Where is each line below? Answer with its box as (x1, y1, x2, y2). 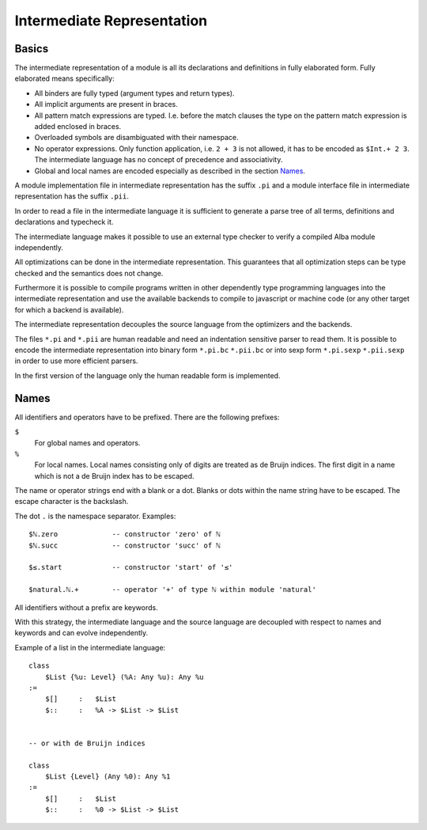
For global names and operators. (34, 438, 141, 447)
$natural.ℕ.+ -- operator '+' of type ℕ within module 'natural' (28, 586, 316, 594)
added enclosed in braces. (34, 122, 122, 131)
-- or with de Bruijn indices (28, 738, 146, 748)
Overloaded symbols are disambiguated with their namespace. (34, 133, 239, 142)
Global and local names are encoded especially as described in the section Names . (34, 166, 306, 176)
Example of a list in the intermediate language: (14, 642, 166, 652)
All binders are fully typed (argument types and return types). (34, 88, 235, 98)
